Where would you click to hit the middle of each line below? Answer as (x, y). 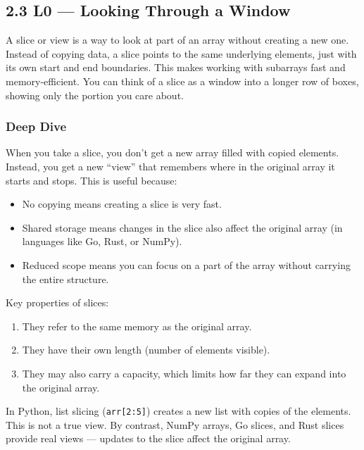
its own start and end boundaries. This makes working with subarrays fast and (176, 67)
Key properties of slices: (57, 302)
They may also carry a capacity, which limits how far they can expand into (184, 373)
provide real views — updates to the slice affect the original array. (148, 438)
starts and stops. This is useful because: (92, 180)
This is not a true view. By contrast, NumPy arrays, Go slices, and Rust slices (175, 424)
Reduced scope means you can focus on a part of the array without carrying (186, 264)
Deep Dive (36, 126)
